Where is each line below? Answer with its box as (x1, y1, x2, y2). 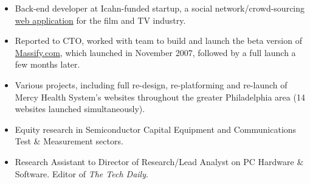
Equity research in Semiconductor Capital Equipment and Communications (15, 122, 297, 135)
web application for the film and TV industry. (15, 13, 186, 26)
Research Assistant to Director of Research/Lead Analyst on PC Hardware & (15, 155, 304, 168)
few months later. (15, 58, 80, 71)
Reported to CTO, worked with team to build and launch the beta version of (15, 34, 302, 47)
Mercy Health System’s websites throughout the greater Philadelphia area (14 (15, 90, 305, 103)
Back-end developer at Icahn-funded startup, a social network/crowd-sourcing (15, 2, 305, 14)
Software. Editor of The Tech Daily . (15, 167, 148, 180)
